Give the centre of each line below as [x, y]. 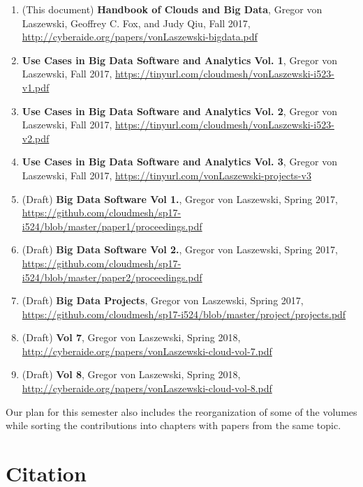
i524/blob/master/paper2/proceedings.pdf [112, 277]
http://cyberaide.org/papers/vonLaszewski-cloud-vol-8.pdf [147, 388]
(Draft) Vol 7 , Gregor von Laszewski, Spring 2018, [131, 337]
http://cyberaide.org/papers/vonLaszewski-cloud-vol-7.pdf [147, 351]
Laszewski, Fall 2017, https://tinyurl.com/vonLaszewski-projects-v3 [166, 175]
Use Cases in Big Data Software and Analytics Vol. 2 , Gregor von [180, 111]
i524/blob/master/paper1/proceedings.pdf [112, 226]
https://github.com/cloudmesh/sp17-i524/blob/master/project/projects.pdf [184, 314]
